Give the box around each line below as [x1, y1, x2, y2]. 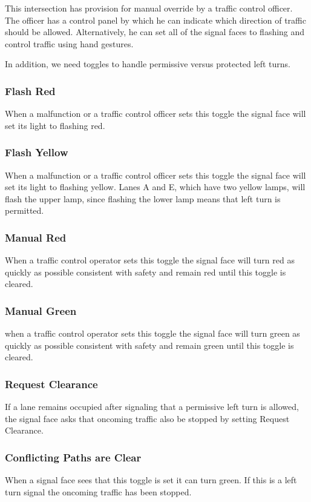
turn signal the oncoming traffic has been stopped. [5, 485, 192, 498]
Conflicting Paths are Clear [5, 449, 142, 464]
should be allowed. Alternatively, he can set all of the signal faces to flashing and [5, 25, 305, 38]
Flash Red [5, 83, 56, 98]
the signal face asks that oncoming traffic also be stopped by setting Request [5, 412, 290, 424]
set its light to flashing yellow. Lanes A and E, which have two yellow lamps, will [5, 180, 306, 193]
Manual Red [5, 230, 67, 245]
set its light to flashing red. [5, 119, 105, 131]
